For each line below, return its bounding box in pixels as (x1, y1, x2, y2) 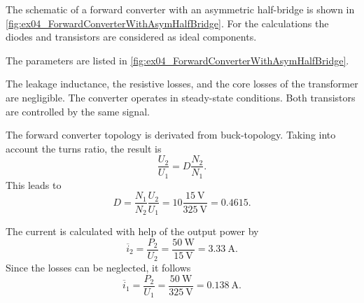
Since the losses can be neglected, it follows (6, 260, 191, 275)
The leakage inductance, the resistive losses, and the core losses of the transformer (6, 76, 358, 91)
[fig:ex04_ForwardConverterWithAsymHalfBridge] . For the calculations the (6, 15, 329, 30)
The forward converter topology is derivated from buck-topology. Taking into (6, 127, 336, 142)
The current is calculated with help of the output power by (6, 223, 259, 238)
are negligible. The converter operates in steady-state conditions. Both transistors (6, 90, 356, 104)
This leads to (6, 177, 62, 192)
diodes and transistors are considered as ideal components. (6, 29, 257, 44)
